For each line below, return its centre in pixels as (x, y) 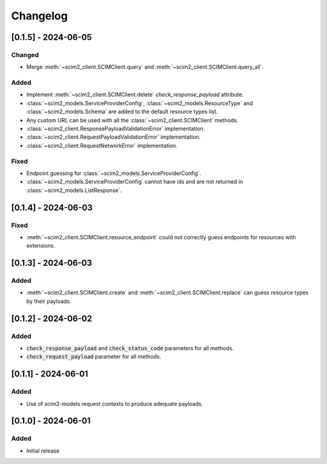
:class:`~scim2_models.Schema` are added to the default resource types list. (122, 111)
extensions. (41, 246)
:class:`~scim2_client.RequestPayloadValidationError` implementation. (114, 137)
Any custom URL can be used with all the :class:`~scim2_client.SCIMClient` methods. (132, 120)
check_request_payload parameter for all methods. (94, 357)
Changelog (39, 16)
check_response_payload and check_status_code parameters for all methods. (130, 348)
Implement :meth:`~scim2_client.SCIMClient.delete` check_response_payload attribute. (135, 94)
